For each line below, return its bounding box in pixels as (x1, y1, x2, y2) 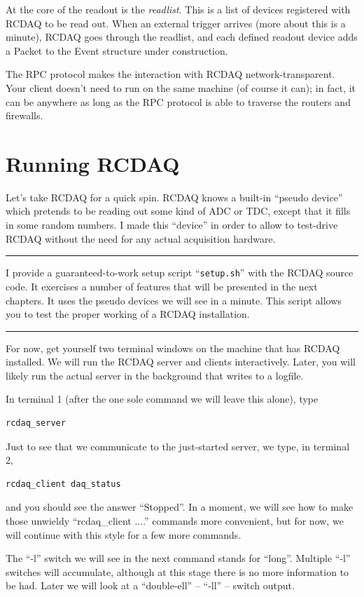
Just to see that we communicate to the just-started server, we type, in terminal (6, 438, 350, 453)
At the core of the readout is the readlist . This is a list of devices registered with (6, 2, 351, 16)
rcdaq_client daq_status (6, 478, 121, 489)
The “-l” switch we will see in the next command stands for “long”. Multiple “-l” (6, 551, 351, 565)
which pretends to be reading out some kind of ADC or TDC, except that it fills (6, 203, 351, 218)
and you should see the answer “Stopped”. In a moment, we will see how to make (6, 499, 353, 514)
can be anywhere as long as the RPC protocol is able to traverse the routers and (6, 94, 351, 109)
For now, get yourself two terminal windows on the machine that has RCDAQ (6, 340, 340, 355)
